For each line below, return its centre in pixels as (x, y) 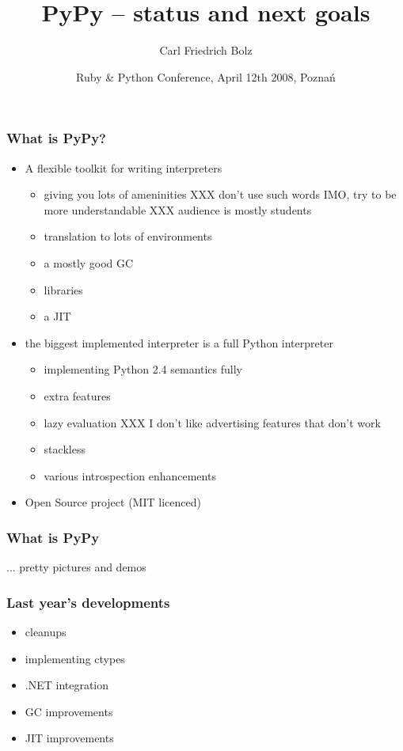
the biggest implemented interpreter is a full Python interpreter (179, 342)
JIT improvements (69, 738)
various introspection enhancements (130, 475)
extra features (77, 395)
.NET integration (67, 685)
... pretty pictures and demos (76, 567)
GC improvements (69, 711)
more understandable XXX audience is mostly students (178, 209)
